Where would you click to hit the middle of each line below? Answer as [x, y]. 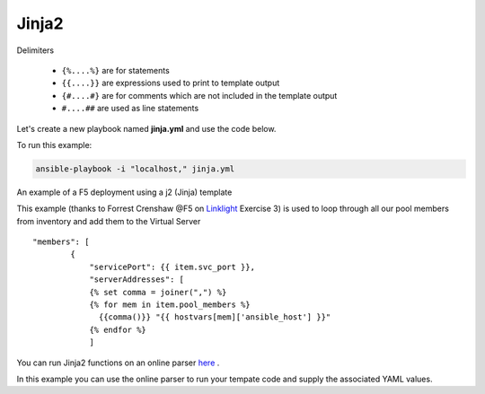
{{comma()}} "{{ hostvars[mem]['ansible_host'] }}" [215, 317]
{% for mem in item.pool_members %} [170, 304]
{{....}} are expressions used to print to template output [171, 83]
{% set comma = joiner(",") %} [158, 292]
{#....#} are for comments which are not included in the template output [199, 95]
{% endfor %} [118, 329]
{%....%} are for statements [115, 70]
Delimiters [35, 50]
